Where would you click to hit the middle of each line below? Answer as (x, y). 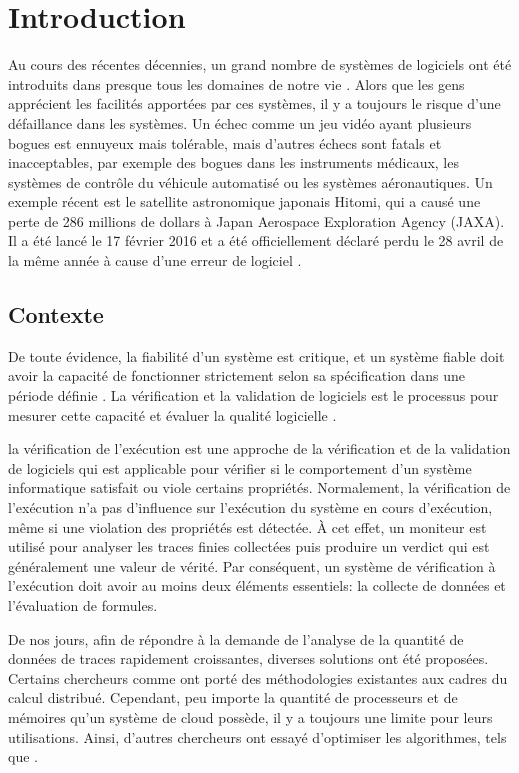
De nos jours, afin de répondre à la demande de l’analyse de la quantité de (236, 638)
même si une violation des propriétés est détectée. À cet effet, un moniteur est (247, 526)
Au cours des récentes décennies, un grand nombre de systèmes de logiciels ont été (260, 64)
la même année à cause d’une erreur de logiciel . (155, 260)
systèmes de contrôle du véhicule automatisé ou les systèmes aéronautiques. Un (250, 181)
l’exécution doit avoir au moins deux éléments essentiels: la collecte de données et (257, 585)
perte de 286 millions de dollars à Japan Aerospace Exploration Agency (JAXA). (256, 220)
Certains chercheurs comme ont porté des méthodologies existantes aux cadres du (258, 677)
